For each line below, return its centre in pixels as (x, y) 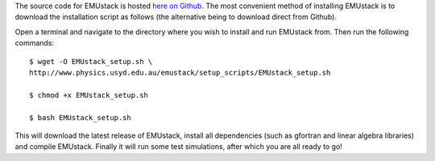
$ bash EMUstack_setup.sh (81, 117)
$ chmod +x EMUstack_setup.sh (89, 95)
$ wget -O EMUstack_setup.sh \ (91, 61)
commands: (35, 43)
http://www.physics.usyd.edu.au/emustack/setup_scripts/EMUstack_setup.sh (180, 72)
